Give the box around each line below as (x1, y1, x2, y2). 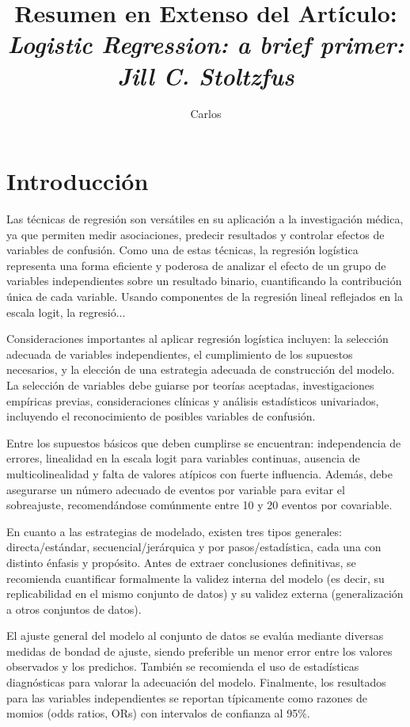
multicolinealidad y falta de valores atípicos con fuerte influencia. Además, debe (6, 465, 393, 481)
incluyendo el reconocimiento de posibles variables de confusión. (6, 408, 316, 424)
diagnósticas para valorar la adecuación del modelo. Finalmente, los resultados (6, 674, 386, 691)
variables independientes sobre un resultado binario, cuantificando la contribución (6, 272, 402, 289)
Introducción (6, 165, 149, 197)
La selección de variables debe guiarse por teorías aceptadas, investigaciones (6, 376, 374, 393)
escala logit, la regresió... (6, 303, 126, 320)
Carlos (190, 105, 222, 121)
